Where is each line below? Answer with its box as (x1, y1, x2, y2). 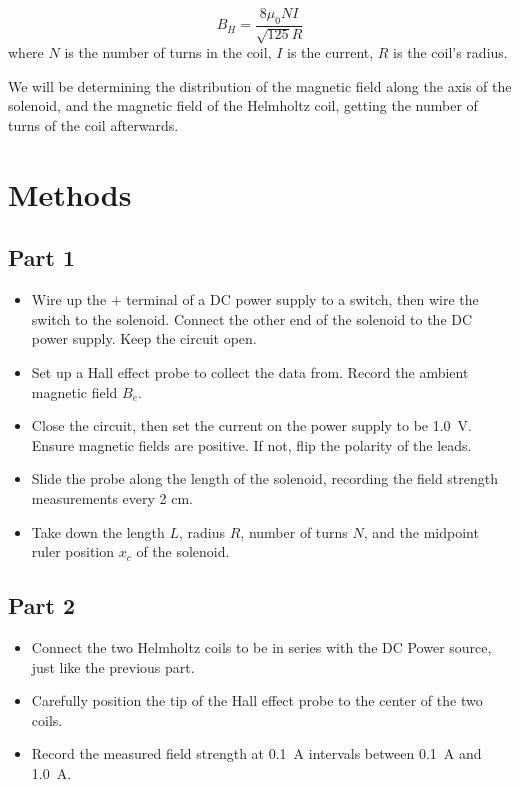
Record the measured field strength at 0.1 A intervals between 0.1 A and (31, 743, 482, 764)
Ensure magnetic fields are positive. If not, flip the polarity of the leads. (31, 434, 472, 455)
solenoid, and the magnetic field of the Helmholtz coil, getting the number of (8, 95, 478, 116)
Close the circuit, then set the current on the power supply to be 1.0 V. (31, 415, 472, 436)
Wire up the (31, 289, 107, 310)
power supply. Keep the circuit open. (31, 328, 257, 349)
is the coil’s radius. (393, 42, 508, 63)
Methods (8, 173, 132, 214)
